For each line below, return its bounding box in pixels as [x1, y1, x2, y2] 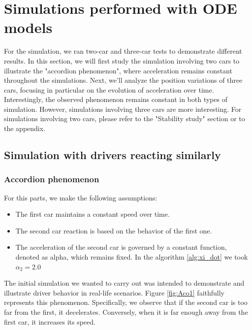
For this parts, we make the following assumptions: [4, 192, 157, 202]
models [4, 17, 53, 37]
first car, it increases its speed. [4, 316, 95, 327]
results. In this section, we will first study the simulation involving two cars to [4, 55, 240, 66]
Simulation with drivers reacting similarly [4, 147, 221, 163]
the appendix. [4, 123, 46, 133]
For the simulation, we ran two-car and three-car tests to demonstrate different [4, 46, 242, 56]
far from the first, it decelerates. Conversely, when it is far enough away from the [4, 307, 248, 317]
